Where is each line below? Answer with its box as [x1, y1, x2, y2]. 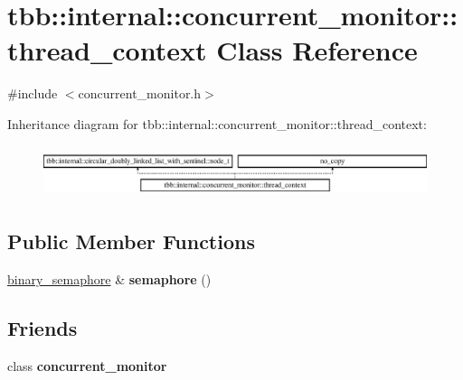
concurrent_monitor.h [78, 84, 202, 103]
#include [7, 84, 58, 103]
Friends [7, 314, 78, 342]
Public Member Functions [7, 227, 255, 255]
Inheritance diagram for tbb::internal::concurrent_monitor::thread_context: [7, 114, 427, 133]
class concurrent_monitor [7, 357, 167, 375]
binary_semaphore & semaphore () [7, 270, 212, 289]
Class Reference [216, 32, 418, 69]
